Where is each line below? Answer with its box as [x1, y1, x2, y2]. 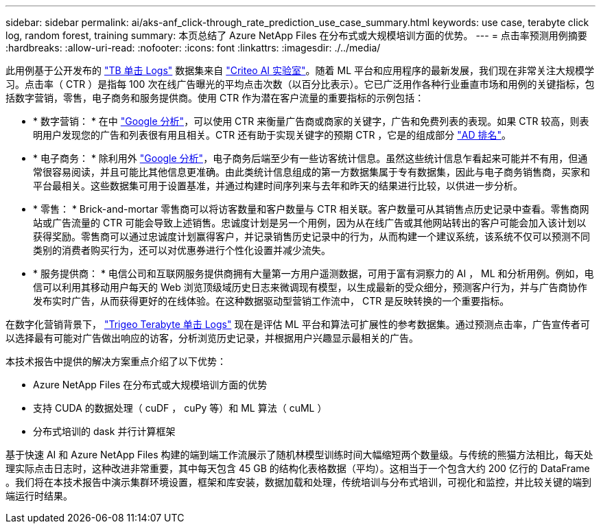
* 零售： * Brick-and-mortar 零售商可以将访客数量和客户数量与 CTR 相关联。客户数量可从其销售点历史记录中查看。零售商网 [33, 203, 589, 215]
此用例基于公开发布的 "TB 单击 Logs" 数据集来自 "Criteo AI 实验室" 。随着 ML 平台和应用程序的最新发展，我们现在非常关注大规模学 [5, 64, 595, 76]
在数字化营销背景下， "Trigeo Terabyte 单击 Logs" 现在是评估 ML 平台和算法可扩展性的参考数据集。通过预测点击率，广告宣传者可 [5, 318, 590, 330]
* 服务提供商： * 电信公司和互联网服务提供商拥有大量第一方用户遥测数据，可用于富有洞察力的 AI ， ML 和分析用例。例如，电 [33, 268, 594, 279]
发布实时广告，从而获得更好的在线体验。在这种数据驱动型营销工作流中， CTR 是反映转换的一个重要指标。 [33, 295, 510, 307]
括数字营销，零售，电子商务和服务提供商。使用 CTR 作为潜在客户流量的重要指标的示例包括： [5, 92, 425, 104]
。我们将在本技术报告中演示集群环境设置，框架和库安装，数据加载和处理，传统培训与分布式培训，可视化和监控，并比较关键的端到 [5, 476, 591, 488]
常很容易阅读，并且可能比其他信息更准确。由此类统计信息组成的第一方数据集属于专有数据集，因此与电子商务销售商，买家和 [33, 166, 590, 178]
